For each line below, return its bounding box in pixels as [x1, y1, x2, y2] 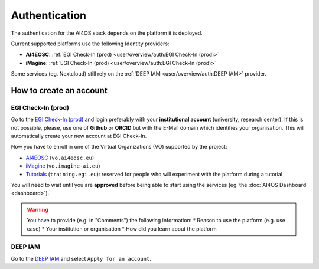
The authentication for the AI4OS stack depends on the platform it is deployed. [11, 29, 203, 37]
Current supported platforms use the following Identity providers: [11, 40, 170, 47]
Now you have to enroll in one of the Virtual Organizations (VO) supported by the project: [11, 143, 227, 150]
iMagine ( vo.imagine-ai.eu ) [25, 162, 100, 169]
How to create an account [11, 86, 108, 96]
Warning [27, 206, 48, 213]
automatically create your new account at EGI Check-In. [11, 133, 147, 140]
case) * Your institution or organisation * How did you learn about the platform [27, 225, 217, 232]
